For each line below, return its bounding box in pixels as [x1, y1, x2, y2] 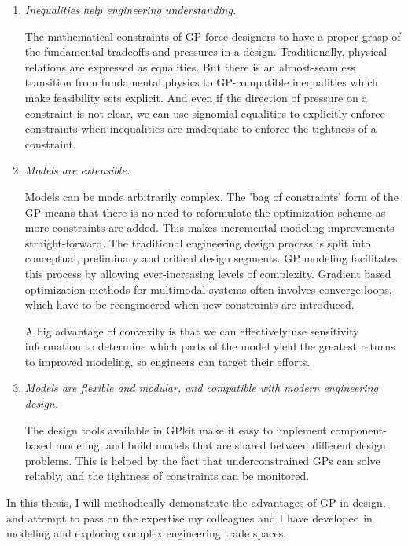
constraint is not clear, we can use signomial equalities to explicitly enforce [24, 104, 385, 121]
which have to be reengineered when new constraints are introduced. [24, 296, 355, 313]
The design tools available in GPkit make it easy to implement [24, 421, 327, 438]
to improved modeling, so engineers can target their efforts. [24, 353, 311, 369]
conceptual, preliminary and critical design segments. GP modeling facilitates [24, 250, 398, 266]
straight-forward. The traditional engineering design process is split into [24, 234, 371, 251]
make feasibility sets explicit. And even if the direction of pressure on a [24, 89, 368, 105]
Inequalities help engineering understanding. [24, 2, 237, 17]
